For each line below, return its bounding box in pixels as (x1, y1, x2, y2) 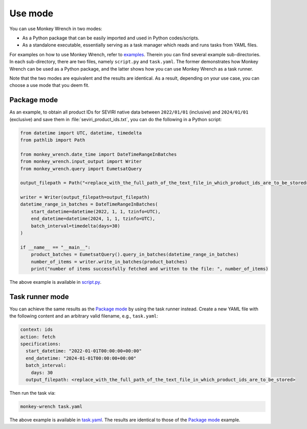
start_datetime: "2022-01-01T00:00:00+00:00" (26, 348, 142, 354)
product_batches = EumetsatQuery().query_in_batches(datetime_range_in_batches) (31, 252, 239, 258)
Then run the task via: (9, 390, 56, 396)
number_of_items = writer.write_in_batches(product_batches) (31, 259, 188, 264)
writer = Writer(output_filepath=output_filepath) (20, 194, 150, 200)
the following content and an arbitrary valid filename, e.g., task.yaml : (9, 313, 159, 319)
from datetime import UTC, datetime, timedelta (20, 130, 142, 136)
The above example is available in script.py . (9, 279, 102, 285)
